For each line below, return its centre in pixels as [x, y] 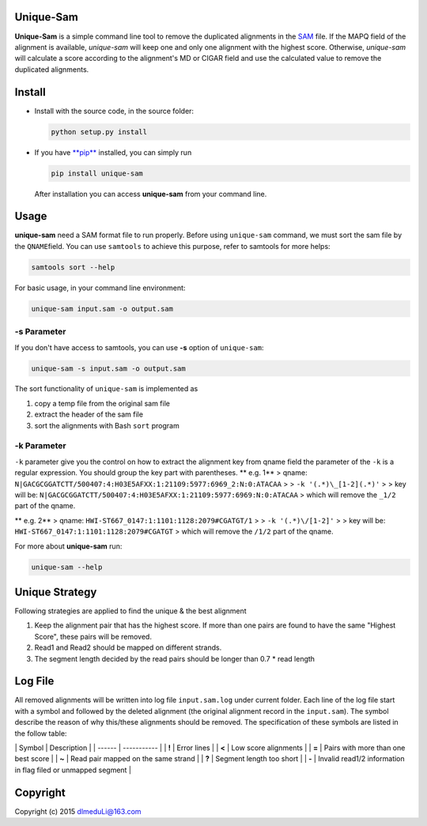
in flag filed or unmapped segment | [73, 770]
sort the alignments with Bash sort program [107, 425]
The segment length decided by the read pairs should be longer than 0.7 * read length [175, 658]
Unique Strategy [56, 592]
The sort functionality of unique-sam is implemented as [106, 389]
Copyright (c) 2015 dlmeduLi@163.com [78, 811]
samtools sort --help [73, 267]
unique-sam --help [67, 567]
